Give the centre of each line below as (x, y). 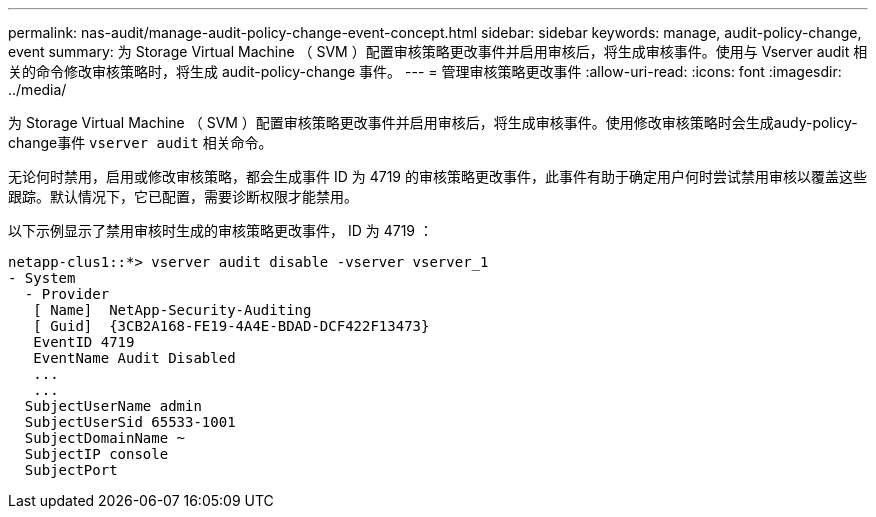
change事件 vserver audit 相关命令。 (140, 142)
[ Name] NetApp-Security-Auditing (172, 310)
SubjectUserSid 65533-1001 (130, 422)
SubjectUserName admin (113, 406)
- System (42, 278)
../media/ (37, 89)
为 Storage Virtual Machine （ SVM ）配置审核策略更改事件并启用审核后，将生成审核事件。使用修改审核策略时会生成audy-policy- (433, 122)
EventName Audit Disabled (134, 358)
